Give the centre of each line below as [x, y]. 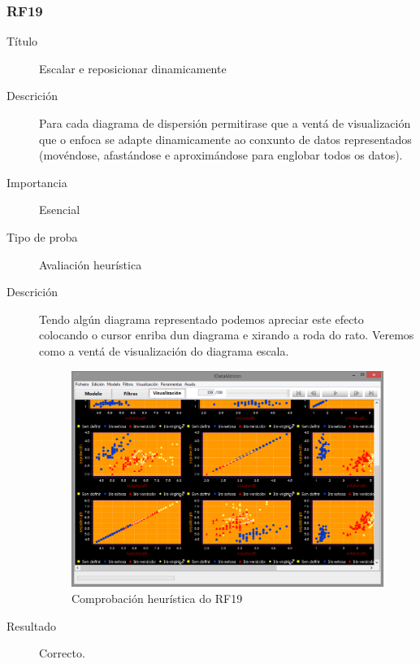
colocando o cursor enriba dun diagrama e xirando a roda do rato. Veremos [227, 335]
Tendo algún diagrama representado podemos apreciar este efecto [201, 319]
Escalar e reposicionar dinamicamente [133, 68]
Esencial [60, 210]
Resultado [31, 625]
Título [22, 41]
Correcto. [62, 653]
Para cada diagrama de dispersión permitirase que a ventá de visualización [225, 123]
